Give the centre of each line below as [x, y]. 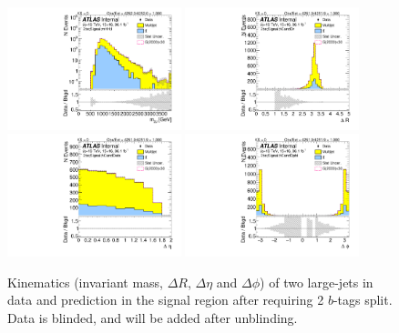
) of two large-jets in [317, 282]
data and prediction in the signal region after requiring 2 [166, 300]
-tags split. [363, 300]
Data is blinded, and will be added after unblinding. [153, 318]
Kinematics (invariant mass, [85, 282]
